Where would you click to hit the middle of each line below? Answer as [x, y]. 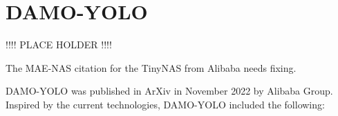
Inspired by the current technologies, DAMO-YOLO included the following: [165, 104]
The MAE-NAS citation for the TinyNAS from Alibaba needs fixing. [151, 67]
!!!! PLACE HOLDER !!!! [59, 45]
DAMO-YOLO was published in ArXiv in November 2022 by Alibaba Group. [169, 91]
